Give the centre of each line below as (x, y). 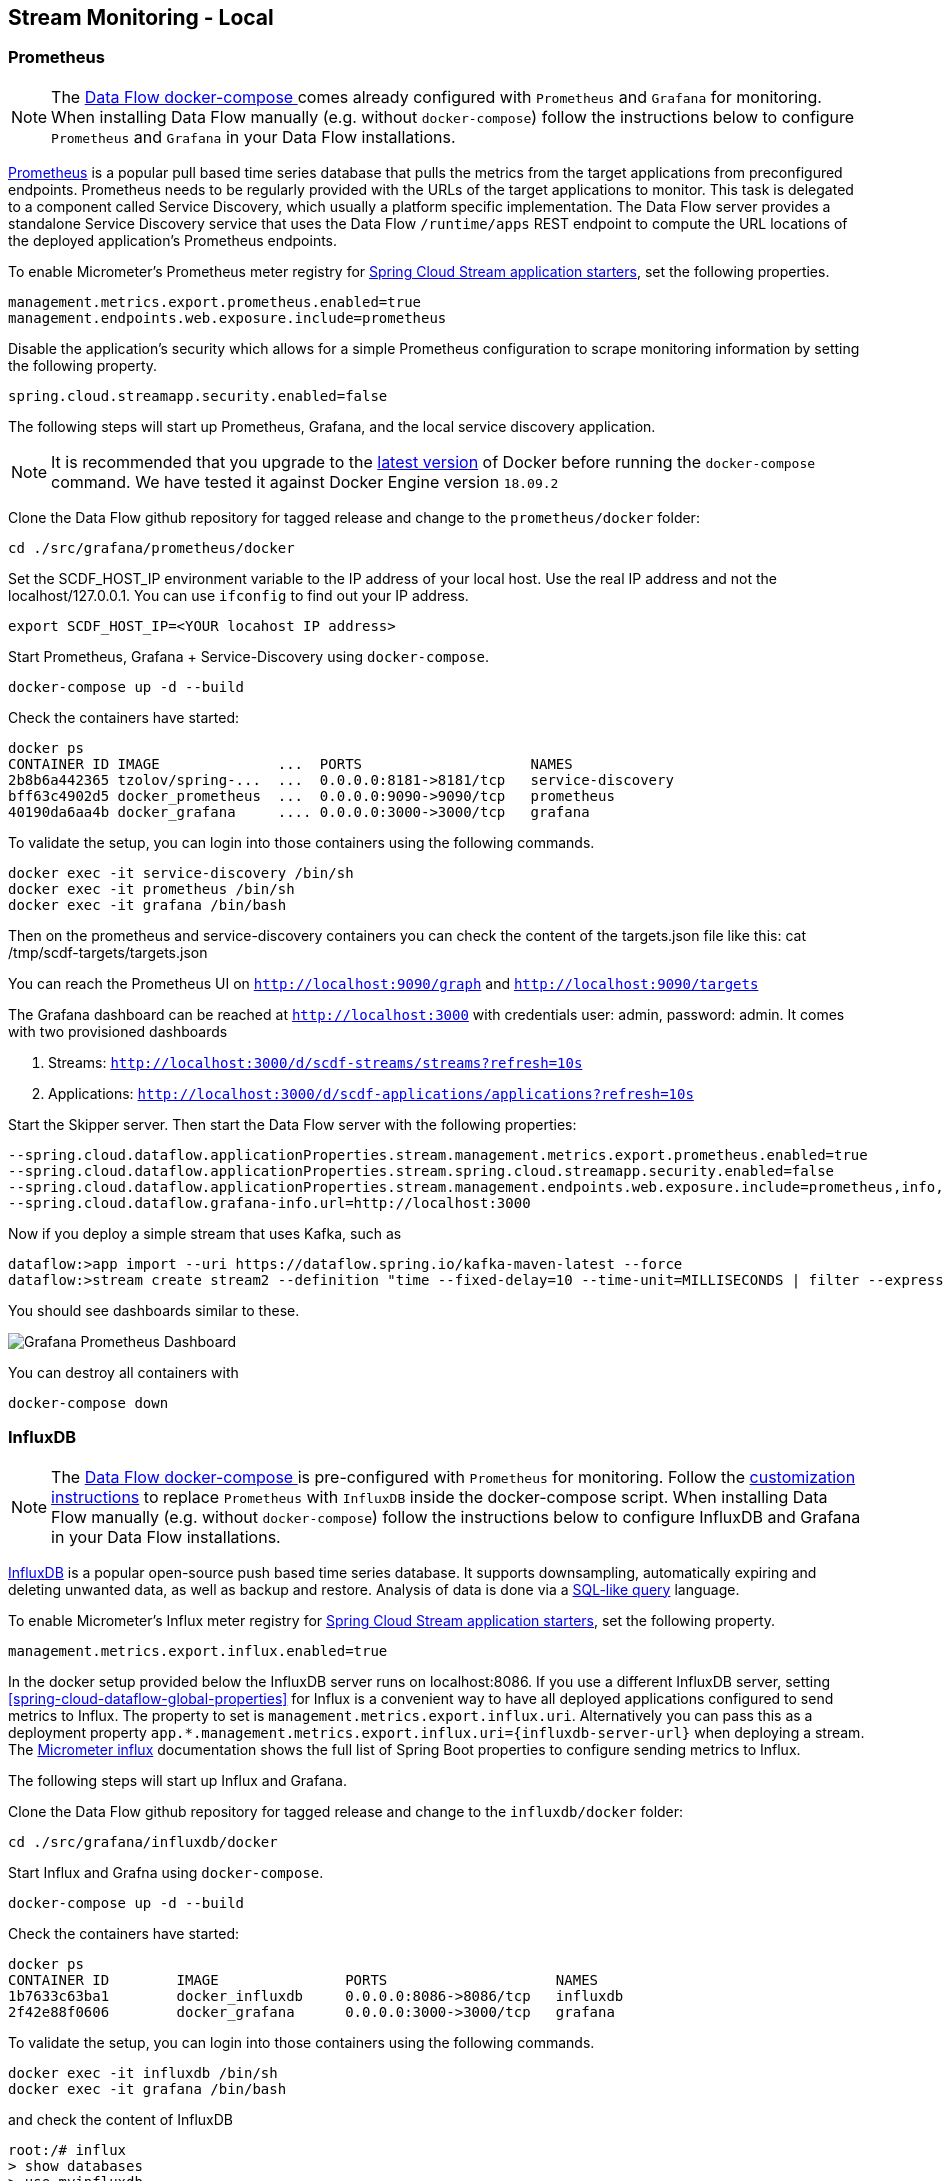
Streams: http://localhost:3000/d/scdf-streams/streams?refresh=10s (315, 1062)
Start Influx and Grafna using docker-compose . (166, 1872)
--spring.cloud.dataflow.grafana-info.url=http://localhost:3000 (269, 1202)
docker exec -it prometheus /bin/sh (151, 888)
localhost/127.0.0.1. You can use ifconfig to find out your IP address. (238, 595)
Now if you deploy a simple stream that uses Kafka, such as (205, 1233)
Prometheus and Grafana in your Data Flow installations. (253, 136)
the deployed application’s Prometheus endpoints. (173, 240)
